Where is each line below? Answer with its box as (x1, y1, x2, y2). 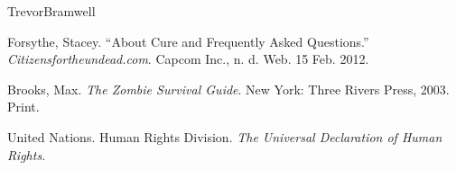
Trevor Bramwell (7, 2, 96, 20)
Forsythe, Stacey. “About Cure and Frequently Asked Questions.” (7, 31, 369, 50)
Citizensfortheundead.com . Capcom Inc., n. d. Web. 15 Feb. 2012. (7, 49, 369, 68)
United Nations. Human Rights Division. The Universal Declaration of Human (7, 127, 442, 146)
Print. (7, 97, 40, 116)
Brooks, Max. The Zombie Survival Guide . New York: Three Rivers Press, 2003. (7, 79, 450, 98)
